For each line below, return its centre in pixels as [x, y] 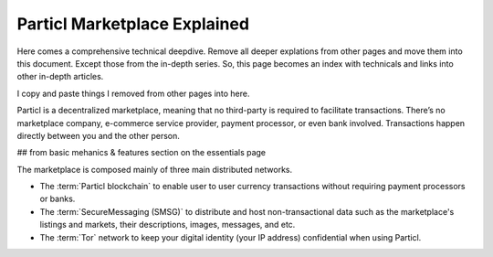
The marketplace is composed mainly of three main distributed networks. [155, 169]
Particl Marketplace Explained [133, 24]
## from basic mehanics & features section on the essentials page [142, 153]
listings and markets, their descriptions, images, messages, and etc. [168, 225]
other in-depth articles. [60, 77]
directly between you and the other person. [98, 135]
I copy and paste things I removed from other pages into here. [133, 93]
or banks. [58, 199]
